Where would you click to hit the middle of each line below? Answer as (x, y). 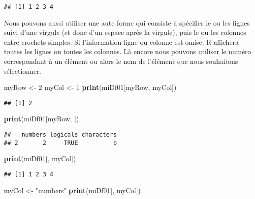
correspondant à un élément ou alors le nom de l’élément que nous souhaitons (121, 61)
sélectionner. (23, 71)
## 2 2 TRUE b (61, 143)
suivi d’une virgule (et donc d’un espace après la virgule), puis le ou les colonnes (125, 32)
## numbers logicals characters (61, 135)
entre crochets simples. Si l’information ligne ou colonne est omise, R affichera (122, 42)
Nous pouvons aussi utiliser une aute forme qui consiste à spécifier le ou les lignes (127, 22)
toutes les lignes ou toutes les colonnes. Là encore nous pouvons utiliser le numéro (127, 51)
